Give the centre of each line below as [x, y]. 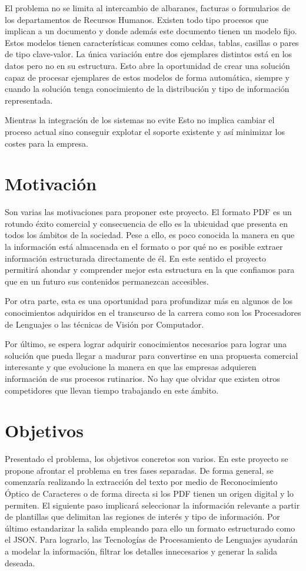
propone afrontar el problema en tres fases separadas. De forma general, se [139, 470]
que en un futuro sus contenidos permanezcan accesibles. [107, 281]
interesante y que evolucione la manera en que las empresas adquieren [131, 367]
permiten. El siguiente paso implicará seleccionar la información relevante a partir [152, 505]
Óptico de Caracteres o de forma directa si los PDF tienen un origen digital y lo [149, 494]
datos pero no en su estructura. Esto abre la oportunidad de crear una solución [147, 65]
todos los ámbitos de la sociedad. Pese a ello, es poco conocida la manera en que [150, 235]
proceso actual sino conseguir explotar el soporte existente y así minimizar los [145, 131]
